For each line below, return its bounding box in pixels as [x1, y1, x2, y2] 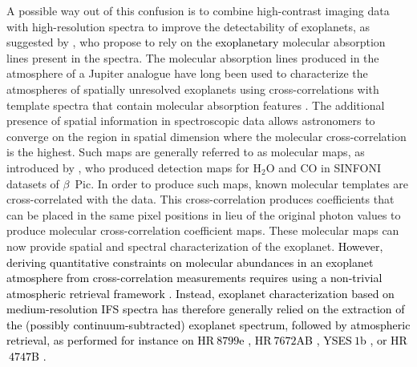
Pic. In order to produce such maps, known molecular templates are [75, 175, 409, 192]
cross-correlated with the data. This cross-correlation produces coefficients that [6, 191, 395, 208]
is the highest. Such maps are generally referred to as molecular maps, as [6, 143, 365, 160]
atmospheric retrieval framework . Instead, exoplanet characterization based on [6, 284, 395, 301]
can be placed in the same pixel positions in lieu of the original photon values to [6, 206, 401, 223]
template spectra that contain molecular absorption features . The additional [6, 96, 385, 113]
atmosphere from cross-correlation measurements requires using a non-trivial [6, 269, 383, 286]
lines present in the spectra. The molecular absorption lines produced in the [6, 49, 379, 66]
